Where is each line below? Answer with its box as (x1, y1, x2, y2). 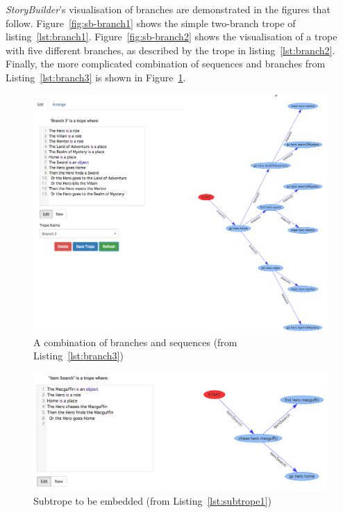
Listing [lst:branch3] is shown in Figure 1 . (6, 70, 186, 84)
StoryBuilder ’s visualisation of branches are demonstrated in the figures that (6, 2, 331, 16)
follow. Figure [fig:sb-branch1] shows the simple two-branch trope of (6, 15, 296, 30)
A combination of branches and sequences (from (33, 334, 237, 349)
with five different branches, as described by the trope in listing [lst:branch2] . (6, 42, 335, 57)
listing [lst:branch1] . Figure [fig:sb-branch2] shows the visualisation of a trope (6, 29, 337, 44)
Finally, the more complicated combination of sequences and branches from (6, 56, 326, 71)
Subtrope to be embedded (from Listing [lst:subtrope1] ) (33, 493, 271, 507)
